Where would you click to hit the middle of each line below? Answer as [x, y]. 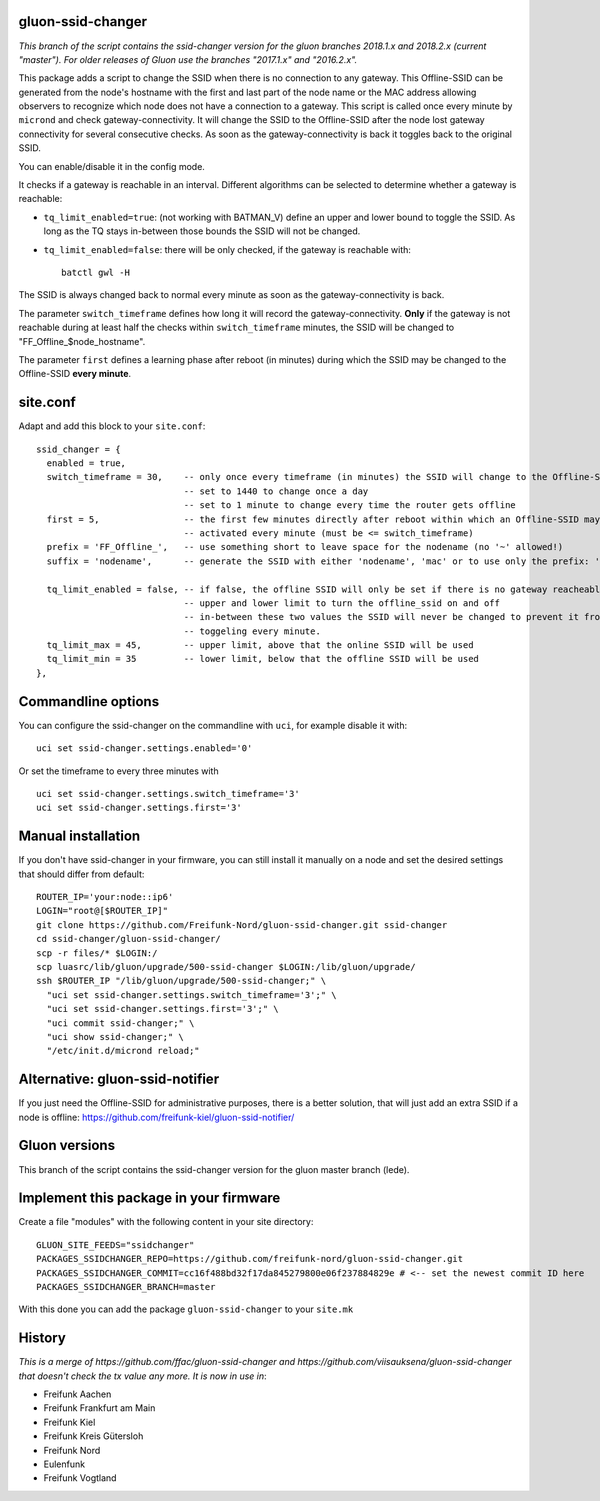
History [42, 1338]
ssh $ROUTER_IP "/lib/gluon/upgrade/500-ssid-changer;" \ [181, 981]
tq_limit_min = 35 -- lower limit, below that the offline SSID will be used [263, 659]
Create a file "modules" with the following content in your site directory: [166, 1222]
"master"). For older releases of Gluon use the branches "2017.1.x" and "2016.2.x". [188, 59]
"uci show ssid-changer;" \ [115, 1036]
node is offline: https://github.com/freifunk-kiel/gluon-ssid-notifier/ [156, 1117]
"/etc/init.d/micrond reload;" [123, 1051]
